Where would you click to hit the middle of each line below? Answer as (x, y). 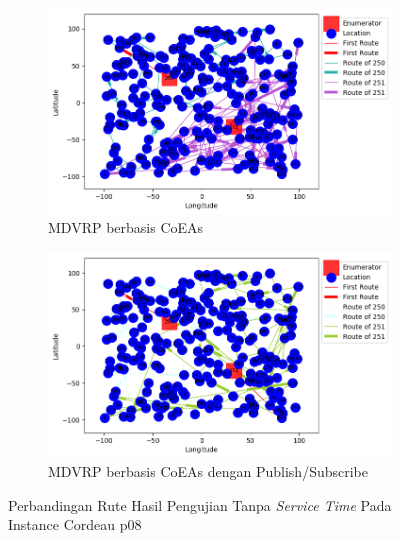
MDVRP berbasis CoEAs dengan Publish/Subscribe (208, 471)
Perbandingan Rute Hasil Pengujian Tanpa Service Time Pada (200, 504)
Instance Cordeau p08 (75, 524)
